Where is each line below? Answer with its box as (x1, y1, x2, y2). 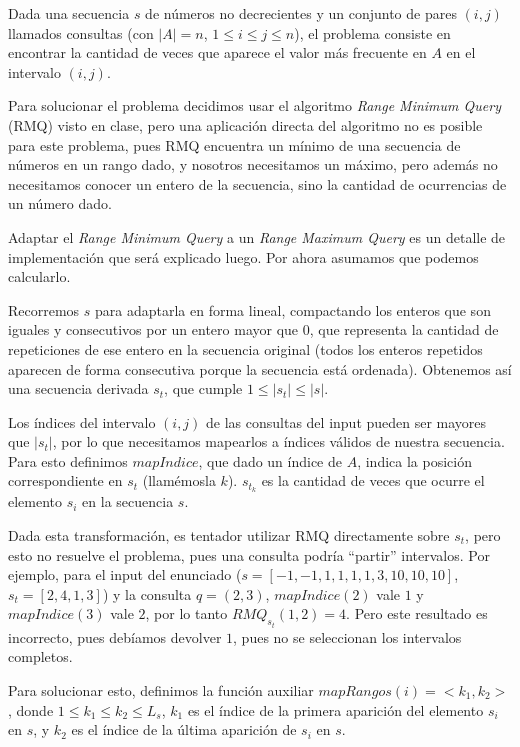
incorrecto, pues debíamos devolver (8, 626, 222, 647)
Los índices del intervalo (8, 411, 156, 432)
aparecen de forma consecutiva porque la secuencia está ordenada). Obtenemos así (8, 358, 512, 379)
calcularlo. (8, 266, 71, 287)
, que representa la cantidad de (309, 319, 499, 340)
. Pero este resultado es (346, 603, 488, 624)
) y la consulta (102, 583, 192, 604)
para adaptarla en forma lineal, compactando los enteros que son (95, 299, 491, 320)
